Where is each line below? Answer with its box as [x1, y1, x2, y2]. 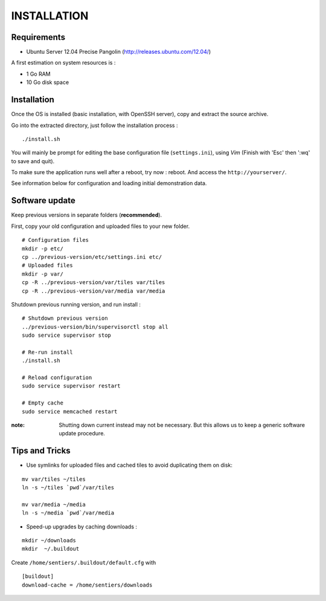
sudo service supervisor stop [22, 332, 112, 339]
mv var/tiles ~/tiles [22, 475, 86, 482]
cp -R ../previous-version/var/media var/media [22, 287, 165, 294]
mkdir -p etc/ [22, 245, 63, 252]
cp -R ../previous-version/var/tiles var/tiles [22, 279, 165, 286]
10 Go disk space [26, 79, 69, 86]
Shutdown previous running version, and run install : [11, 300, 141, 308]
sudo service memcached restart [22, 408, 118, 415]
